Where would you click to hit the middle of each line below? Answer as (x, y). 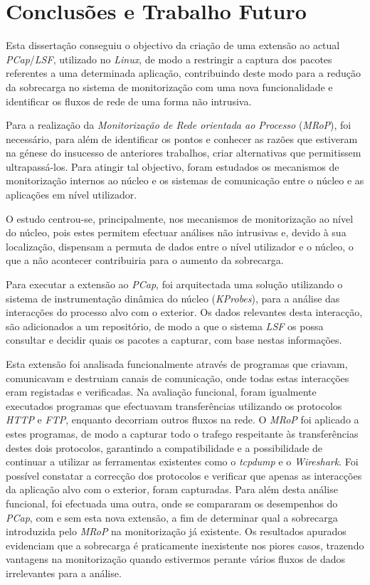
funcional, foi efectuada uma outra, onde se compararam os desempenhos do (172, 503)
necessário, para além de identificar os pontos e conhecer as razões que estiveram (182, 138)
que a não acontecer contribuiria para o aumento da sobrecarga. (145, 260)
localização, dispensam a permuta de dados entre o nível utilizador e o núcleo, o (180, 246)
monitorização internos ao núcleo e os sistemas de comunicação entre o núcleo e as (185, 180)
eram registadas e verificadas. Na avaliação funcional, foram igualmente (161, 392)
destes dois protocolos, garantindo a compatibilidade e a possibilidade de (164, 447)
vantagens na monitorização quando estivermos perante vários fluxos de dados (175, 559)
